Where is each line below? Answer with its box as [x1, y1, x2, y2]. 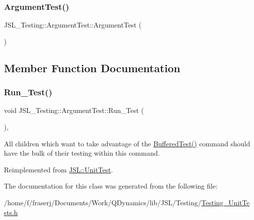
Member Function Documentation [4, 60, 181, 75]
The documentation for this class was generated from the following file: [4, 181, 218, 191]
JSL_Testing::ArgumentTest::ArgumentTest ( [4, 20, 141, 30]
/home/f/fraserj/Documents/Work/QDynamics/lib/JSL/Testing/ [4, 197, 201, 207]
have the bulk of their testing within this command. [4, 148, 160, 158]
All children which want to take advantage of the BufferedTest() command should [4, 138, 250, 148]
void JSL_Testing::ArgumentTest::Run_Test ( [4, 105, 144, 115]
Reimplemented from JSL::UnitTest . [4, 164, 113, 174]
